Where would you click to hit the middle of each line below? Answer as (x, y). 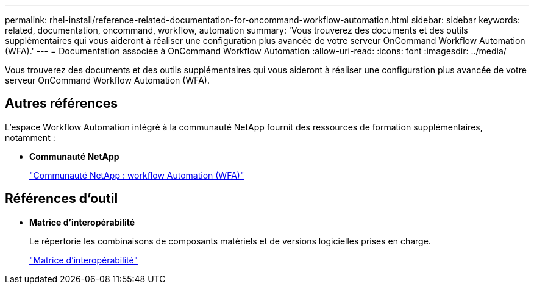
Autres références (61, 104)
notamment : (30, 137)
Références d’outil (62, 199)
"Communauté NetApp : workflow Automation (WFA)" (137, 175)
